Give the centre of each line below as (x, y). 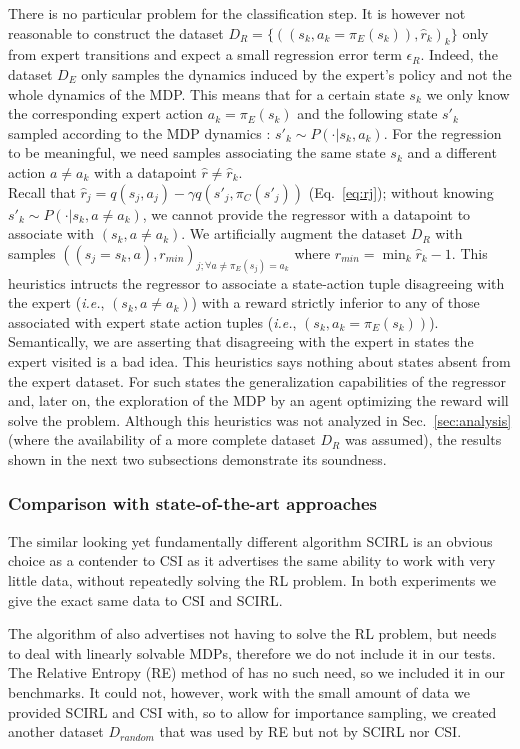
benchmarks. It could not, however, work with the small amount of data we (239, 691)
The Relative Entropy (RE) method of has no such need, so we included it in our (256, 672)
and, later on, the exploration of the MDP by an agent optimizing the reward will (258, 400)
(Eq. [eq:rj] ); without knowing (401, 191)
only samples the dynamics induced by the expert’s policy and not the (296, 73)
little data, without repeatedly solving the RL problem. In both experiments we (252, 579)
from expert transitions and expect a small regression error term (205, 54)
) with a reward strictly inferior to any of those (335, 302)
